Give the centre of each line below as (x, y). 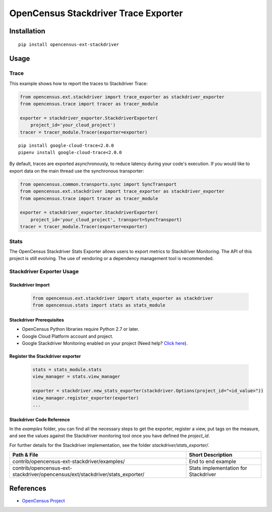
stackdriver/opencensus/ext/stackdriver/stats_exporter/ (78, 475)
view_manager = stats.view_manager (76, 377)
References (28, 489)
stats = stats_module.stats (67, 369)
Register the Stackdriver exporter (45, 356)
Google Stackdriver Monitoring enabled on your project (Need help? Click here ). (105, 343)
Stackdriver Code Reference (40, 420)
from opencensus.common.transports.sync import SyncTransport (98, 184)
